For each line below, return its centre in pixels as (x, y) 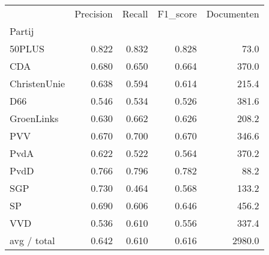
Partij (22, 31)
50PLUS (27, 48)
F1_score (177, 14)
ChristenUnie (38, 83)
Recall (135, 14)
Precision (94, 14)
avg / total (32, 240)
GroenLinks (34, 118)
